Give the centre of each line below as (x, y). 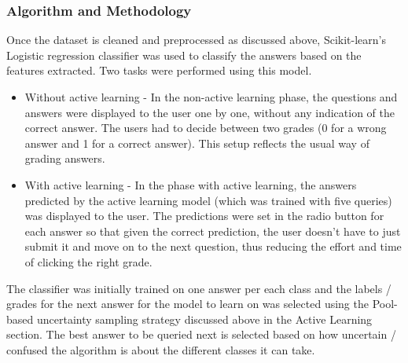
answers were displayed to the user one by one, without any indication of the (210, 112)
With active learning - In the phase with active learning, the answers (191, 184)
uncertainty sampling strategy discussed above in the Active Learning (204, 319)
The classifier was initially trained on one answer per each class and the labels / (199, 288)
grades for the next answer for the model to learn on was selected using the (187, 304)
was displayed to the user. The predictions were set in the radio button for (204, 216)
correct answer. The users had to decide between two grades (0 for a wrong (206, 128)
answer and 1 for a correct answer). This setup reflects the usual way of (197, 143)
